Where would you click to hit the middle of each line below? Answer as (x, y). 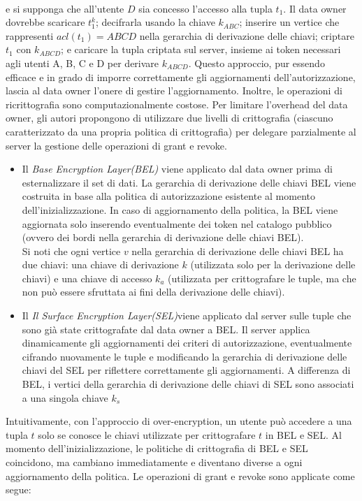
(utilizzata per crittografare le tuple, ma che (262, 278)
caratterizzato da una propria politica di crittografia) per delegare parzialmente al (181, 131)
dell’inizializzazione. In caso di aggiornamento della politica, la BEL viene (180, 209)
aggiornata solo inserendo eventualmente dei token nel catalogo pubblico (177, 223)
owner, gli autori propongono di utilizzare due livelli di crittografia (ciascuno (169, 118)
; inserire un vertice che (289, 22)
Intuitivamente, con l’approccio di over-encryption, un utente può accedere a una (179, 421)
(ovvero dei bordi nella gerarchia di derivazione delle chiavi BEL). (163, 237)
